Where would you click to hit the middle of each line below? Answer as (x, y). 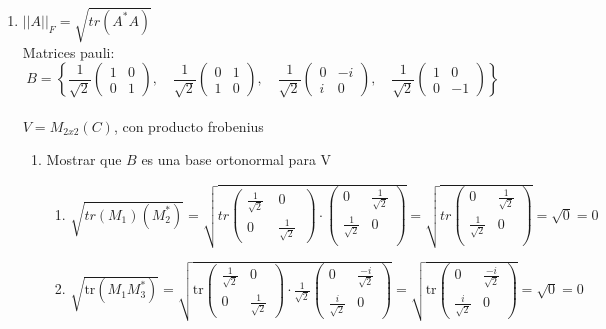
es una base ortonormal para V (236, 159)
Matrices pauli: (68, 51)
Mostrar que (84, 159)
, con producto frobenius (188, 125)
